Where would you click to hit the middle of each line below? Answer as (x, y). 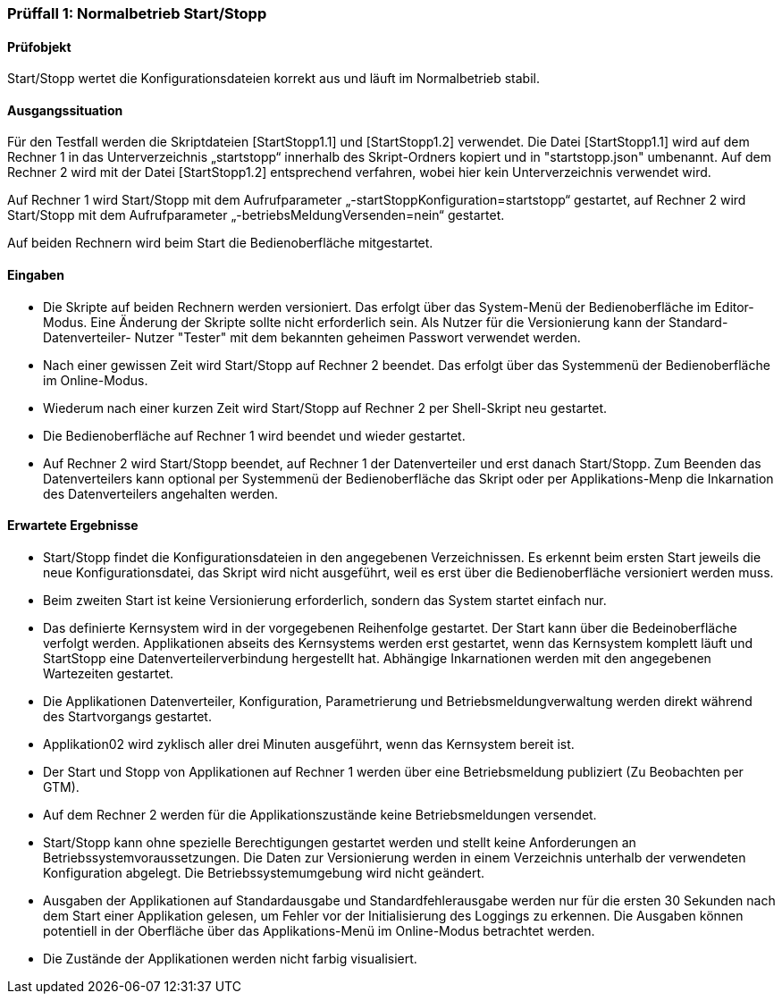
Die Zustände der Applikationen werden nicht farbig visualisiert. (230, 958)
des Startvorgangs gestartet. (127, 716)
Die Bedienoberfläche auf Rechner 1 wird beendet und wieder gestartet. (254, 435)
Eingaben (36, 275)
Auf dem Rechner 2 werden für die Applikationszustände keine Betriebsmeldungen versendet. (320, 814)
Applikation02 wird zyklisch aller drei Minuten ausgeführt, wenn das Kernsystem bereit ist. (309, 744)
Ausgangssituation (65, 110)
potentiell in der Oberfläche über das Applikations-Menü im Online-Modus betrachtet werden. (319, 930)
